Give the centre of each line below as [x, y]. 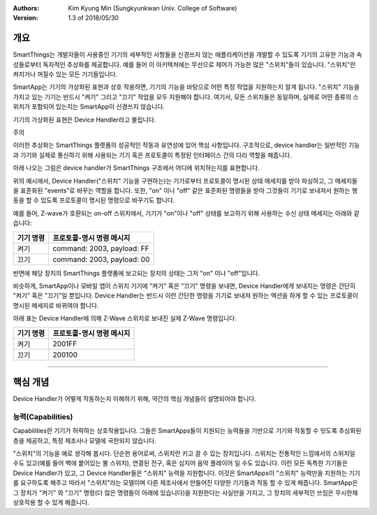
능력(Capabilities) [43, 416]
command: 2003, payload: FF [101, 248]
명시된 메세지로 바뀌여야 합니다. [56, 305]
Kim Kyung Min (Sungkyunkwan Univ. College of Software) [153, 8]
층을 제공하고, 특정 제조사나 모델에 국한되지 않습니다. [84, 440]
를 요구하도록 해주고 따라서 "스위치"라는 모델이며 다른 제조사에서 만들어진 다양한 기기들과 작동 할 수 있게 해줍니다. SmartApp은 [186, 483]
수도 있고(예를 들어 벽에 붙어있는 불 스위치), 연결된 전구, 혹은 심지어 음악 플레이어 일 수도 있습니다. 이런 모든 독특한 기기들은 [180, 463]
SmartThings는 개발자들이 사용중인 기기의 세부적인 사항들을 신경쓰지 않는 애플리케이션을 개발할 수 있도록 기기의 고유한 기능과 [184, 55]
